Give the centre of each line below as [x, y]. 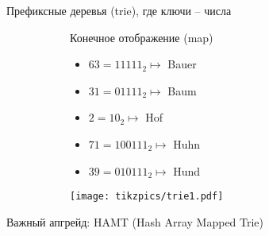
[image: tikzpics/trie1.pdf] [147, 197]
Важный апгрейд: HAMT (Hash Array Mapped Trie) [135, 221]
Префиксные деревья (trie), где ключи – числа [119, 10]
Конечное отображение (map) [142, 37]
